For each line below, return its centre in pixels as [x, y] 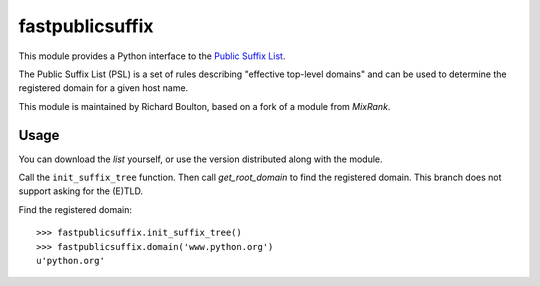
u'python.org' [70, 260]
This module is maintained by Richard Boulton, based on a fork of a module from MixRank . [204, 106]
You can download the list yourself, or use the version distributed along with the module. [201, 159]
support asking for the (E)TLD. [81, 191]
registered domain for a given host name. [103, 88]
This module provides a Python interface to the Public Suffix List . [152, 56]
